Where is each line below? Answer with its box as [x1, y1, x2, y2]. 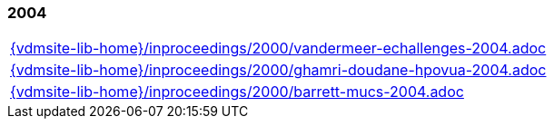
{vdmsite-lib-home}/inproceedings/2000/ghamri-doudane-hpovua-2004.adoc [10, 61, 547, 80]
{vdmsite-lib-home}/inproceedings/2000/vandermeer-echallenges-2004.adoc [10, 39, 547, 58]
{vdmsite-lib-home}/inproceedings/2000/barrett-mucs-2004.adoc [10, 82, 464, 102]
